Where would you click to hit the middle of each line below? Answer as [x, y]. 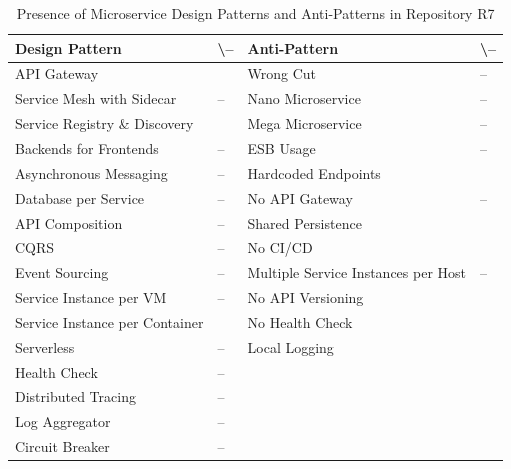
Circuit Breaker [62, 446]
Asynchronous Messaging [91, 172]
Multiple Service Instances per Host [357, 272]
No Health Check [300, 321]
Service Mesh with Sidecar [96, 98]
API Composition [69, 222]
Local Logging [290, 346]
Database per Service [80, 197]
